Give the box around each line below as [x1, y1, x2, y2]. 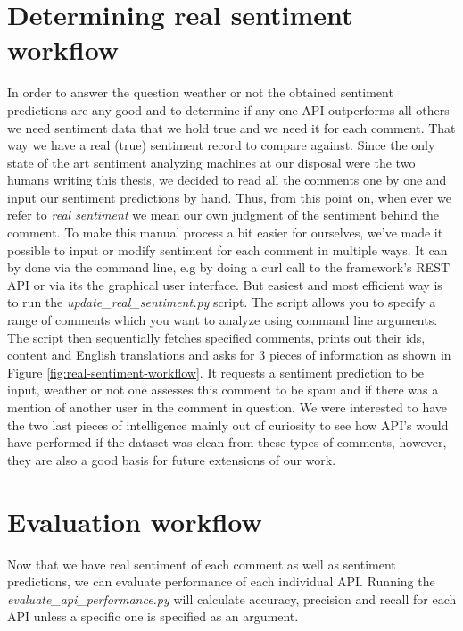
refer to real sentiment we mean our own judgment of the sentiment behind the [7, 205, 440, 224]
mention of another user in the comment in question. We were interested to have [7, 398, 448, 416]
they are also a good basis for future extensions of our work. [7, 450, 336, 469]
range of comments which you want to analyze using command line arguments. [7, 311, 438, 329]
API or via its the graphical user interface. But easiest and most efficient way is [7, 275, 442, 294]
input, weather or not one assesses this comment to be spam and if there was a [7, 380, 439, 399]
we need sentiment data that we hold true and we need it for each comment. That [7, 118, 456, 137]
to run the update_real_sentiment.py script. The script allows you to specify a [7, 293, 436, 311]
